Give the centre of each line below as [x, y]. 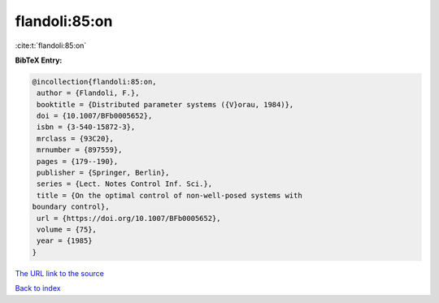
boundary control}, [71, 207]
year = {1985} [65, 241]
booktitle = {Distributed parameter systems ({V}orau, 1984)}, [165, 104]
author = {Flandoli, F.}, [88, 93]
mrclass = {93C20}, [75, 139]
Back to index [38, 288]
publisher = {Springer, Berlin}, [103, 173]
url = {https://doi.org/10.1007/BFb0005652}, [129, 218]
